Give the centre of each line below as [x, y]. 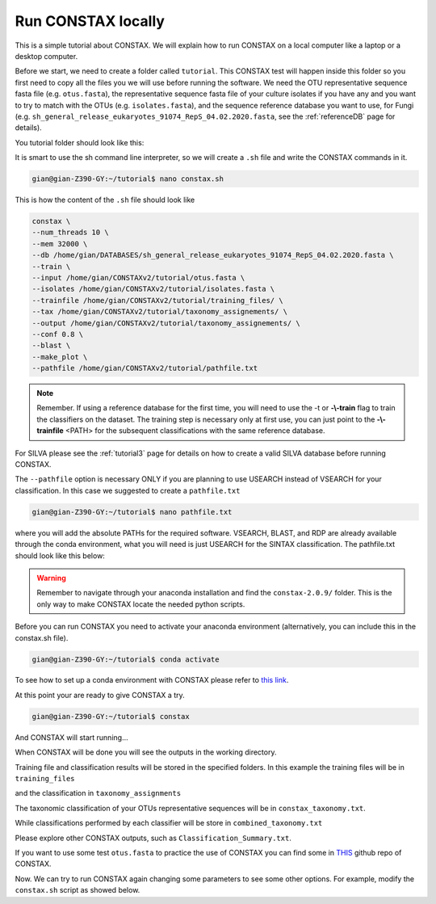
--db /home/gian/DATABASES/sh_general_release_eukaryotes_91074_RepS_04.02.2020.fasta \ [213, 255]
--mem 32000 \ [60, 244]
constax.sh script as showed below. [78, 890]
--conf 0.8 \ [58, 334]
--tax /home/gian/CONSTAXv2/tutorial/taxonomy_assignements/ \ [160, 312]
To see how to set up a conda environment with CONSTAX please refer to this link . [152, 680]
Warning [51, 578]
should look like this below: [60, 555]
